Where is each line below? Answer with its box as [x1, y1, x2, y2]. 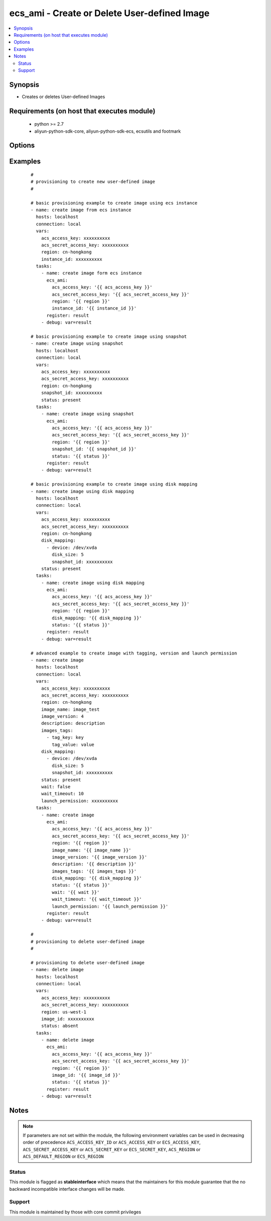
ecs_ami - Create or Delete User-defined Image [9, 8, 210, 19]
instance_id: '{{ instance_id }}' [52, 306, 137, 311]
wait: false [41, 784, 71, 789]
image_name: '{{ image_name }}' [52, 847, 131, 853]
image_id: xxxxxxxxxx [41, 1016, 95, 1021]
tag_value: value [52, 741, 95, 747]
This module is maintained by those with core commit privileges [9, 1209, 142, 1215]
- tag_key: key [46, 734, 84, 740]
